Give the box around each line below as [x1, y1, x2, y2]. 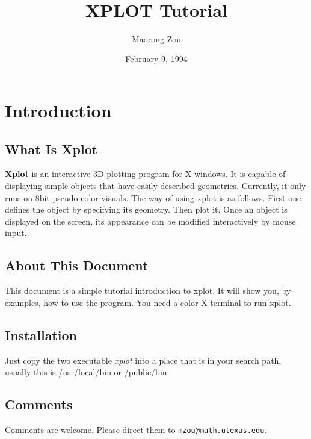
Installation [5, 325, 77, 344]
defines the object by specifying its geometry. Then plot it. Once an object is [5, 203, 288, 216]
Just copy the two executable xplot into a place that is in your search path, [5, 353, 282, 366]
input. [5, 226, 27, 239]
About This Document [5, 256, 149, 275]
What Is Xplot [5, 139, 98, 158]
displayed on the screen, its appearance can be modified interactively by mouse [5, 214, 296, 227]
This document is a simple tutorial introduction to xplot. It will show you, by [5, 284, 291, 297]
